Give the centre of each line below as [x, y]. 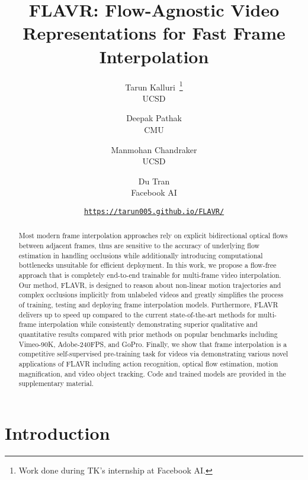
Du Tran [154, 181]
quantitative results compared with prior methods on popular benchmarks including [148, 334]
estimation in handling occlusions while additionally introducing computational [141, 255]
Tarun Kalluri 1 [154, 86]
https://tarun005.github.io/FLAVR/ [154, 211]
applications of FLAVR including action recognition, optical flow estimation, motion [148, 363]
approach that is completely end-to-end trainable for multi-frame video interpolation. [150, 275]
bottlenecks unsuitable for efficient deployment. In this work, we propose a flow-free [147, 265]
